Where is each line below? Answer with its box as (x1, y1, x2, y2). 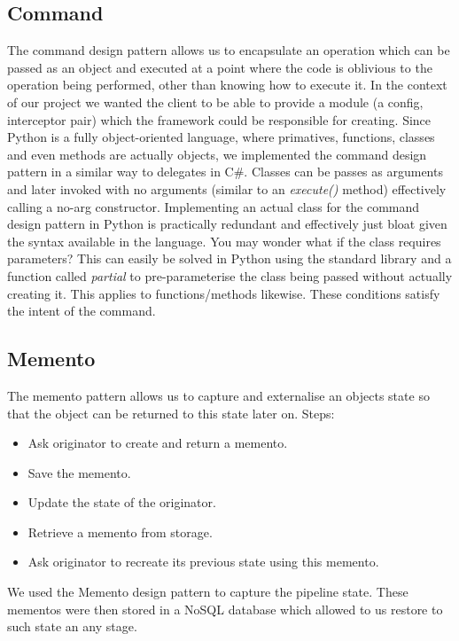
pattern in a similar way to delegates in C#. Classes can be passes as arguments (7, 162, 443, 181)
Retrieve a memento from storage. (27, 522, 213, 541)
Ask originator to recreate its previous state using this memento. (27, 552, 379, 571)
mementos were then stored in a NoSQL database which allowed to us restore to (7, 599, 443, 618)
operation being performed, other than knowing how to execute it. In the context (7, 75, 447, 94)
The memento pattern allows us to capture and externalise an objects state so (7, 386, 430, 404)
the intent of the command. (7, 301, 156, 320)
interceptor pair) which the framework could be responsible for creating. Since (7, 110, 432, 129)
